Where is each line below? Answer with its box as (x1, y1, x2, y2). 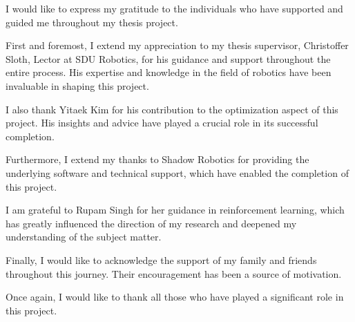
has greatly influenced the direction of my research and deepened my (6, 216, 297, 230)
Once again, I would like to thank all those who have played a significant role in (6, 290, 344, 304)
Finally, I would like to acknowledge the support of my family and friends (6, 252, 317, 267)
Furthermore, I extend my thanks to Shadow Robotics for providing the (6, 152, 309, 167)
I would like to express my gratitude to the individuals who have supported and (6, 1, 343, 15)
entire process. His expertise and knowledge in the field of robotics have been (6, 65, 332, 79)
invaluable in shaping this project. (6, 78, 149, 93)
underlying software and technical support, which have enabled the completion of (6, 165, 349, 180)
